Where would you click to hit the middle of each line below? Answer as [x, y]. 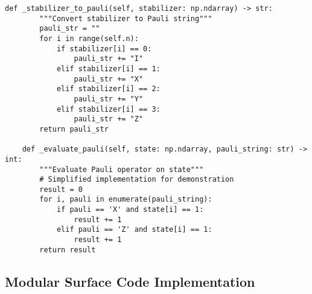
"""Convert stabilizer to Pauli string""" [126, 18]
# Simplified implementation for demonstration [137, 180]
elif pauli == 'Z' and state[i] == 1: [134, 230]
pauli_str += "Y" [109, 99]
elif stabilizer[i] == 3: [108, 109]
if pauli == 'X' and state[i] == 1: [130, 210]
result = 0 [61, 189]
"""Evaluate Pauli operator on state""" [122, 169]
